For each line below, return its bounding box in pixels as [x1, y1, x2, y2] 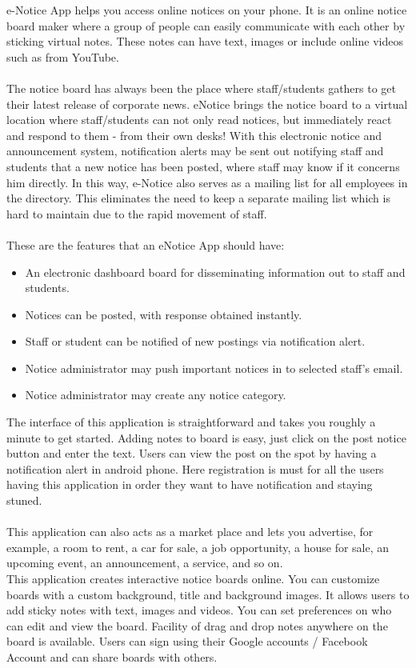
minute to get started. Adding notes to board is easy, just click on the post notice [6, 429, 406, 446]
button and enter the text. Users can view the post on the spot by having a [6, 445, 377, 462]
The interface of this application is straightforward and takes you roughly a [6, 414, 376, 430]
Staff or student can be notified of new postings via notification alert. [25, 333, 366, 350]
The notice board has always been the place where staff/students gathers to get [6, 79, 397, 96]
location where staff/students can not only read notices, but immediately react [6, 111, 392, 128]
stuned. [6, 492, 42, 509]
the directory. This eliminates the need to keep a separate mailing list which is [6, 190, 390, 206]
